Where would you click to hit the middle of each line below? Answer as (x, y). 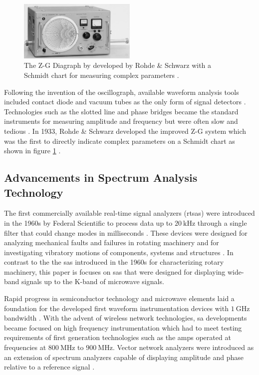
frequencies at (25, 347)
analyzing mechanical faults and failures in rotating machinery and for (112, 242)
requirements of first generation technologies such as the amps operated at (118, 337)
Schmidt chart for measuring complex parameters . (102, 75)
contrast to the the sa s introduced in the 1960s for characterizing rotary (114, 262)
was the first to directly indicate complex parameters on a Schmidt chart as (120, 141)
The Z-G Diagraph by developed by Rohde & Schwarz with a (118, 65)
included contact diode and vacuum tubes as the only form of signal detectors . (125, 102)
